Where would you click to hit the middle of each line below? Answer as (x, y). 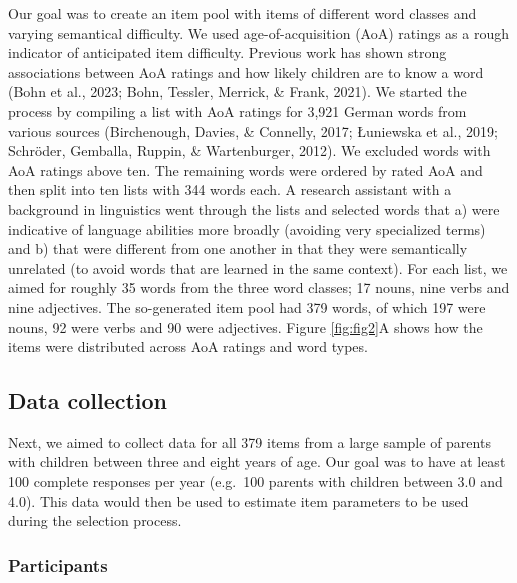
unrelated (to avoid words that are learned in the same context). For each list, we (258, 267)
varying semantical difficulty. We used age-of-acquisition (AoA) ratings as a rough (259, 32)
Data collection (88, 400)
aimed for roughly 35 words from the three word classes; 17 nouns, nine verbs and (259, 287)
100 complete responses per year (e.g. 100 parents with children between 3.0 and (255, 481)
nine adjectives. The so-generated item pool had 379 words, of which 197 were (247, 306)
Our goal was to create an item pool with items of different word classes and (242, 13)
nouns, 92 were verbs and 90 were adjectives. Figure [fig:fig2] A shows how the (245, 326)
